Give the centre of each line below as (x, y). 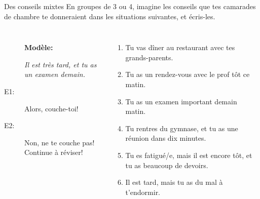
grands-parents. (149, 57)
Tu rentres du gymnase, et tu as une (182, 128)
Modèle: (39, 47)
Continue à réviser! (54, 152)
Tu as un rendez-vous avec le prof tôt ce (188, 74)
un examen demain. (55, 74)
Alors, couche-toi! (51, 108)
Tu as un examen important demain (181, 101)
